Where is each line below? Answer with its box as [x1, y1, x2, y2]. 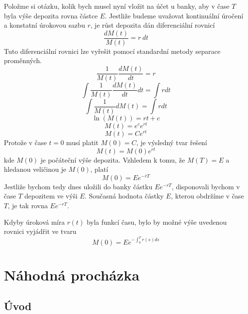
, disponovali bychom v [171, 181, 240, 191]
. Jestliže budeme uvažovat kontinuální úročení [105, 10, 244, 20]
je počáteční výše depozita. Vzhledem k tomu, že [40, 154, 185, 165]
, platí [90, 164, 108, 174]
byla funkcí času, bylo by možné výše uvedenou [86, 216, 227, 227]
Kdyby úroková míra [4, 216, 65, 227]
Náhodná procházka [4, 265, 139, 285]
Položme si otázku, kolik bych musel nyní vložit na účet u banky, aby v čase [4, 1, 230, 11]
